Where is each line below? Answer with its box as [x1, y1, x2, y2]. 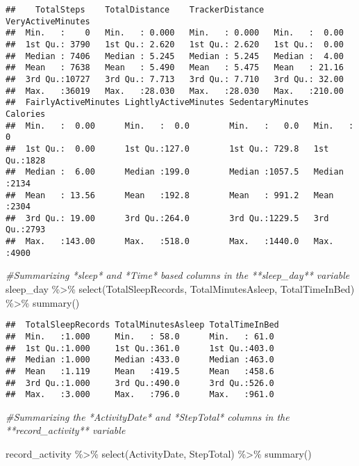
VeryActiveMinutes [6, 16, 90, 26]
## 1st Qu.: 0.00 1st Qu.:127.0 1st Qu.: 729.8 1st [6, 143, 329, 154]
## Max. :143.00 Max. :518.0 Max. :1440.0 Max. [6, 236, 334, 247]
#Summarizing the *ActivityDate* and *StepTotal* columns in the [6, 409, 290, 424]
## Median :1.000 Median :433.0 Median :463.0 [6, 355, 274, 365]
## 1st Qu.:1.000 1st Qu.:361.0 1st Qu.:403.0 [6, 343, 274, 353]
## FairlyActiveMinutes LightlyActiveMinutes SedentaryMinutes [6, 97, 309, 108]
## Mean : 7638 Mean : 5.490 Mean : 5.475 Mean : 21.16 [6, 63, 344, 73]
